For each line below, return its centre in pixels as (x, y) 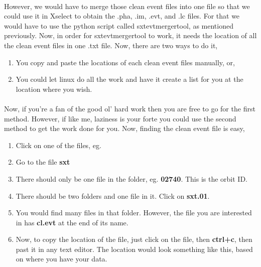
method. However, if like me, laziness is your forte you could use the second (120, 118)
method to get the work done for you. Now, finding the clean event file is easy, (124, 128)
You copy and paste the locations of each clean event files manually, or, (125, 62)
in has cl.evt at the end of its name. (72, 222)
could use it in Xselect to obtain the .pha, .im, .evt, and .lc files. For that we (122, 16)
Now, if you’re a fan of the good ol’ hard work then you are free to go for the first (130, 108)
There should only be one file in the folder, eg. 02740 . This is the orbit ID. (132, 178)
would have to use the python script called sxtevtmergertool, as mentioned (119, 25)
